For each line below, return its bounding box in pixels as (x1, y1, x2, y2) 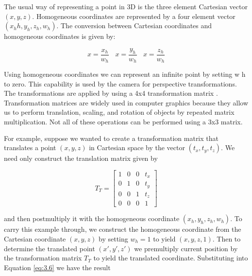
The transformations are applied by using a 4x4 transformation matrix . (4, 88, 218, 98)
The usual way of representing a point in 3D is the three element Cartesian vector (4, 1, 248, 11)
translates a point (4, 142, 56, 153)
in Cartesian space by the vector (89, 142, 185, 153)
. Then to (212, 233, 241, 243)
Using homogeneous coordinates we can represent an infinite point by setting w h (4, 69, 246, 79)
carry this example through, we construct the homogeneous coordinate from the (4, 224, 241, 234)
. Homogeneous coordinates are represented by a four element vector (32, 11, 235, 21)
